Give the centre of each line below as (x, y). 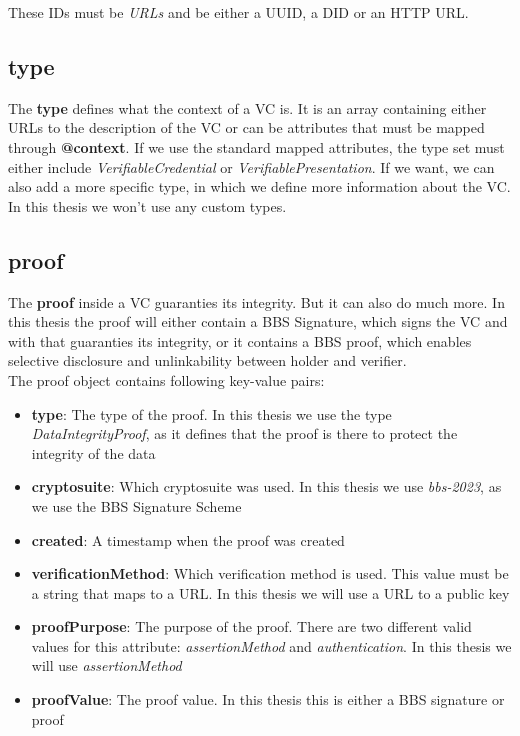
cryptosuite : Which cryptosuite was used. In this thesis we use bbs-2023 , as (266, 486)
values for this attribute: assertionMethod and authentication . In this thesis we (271, 645)
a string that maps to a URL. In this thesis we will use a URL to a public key (270, 592)
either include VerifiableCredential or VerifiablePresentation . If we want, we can (251, 166)
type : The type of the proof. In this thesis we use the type (211, 413)
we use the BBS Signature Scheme (136, 505)
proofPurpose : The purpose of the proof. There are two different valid (251, 626)
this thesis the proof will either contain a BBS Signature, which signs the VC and (258, 321)
